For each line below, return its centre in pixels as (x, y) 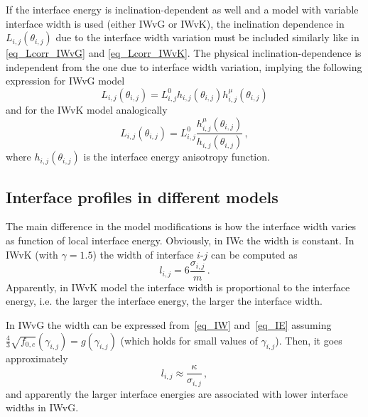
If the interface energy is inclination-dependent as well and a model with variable (182, 9)
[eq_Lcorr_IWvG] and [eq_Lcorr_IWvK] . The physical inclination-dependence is (184, 53)
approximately (37, 358)
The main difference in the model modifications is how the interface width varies (181, 226)
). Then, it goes (309, 340)
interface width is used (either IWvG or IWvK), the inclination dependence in (175, 23)
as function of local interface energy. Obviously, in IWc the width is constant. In (180, 240)
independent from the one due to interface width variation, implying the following (184, 66)
